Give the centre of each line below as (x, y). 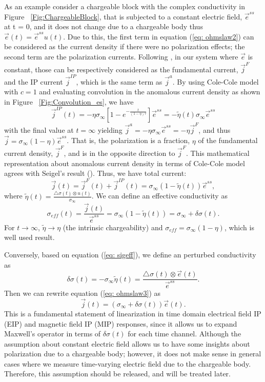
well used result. (29, 237)
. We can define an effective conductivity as (159, 196)
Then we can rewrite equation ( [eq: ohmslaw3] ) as (83, 293)
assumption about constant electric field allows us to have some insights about (127, 343)
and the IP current (34, 81)
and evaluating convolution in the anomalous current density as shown (150, 92)
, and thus (215, 129)
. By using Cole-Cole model (216, 81)
